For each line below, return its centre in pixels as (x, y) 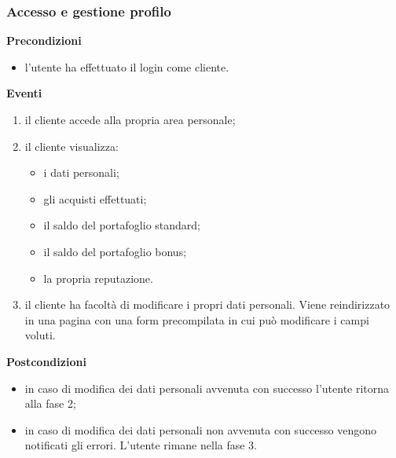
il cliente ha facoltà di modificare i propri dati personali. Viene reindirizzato (207, 304)
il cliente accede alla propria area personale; (130, 119)
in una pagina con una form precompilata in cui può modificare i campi (197, 319)
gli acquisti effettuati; (95, 198)
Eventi (24, 93)
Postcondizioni (46, 361)
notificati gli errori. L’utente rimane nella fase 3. (141, 445)
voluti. (40, 335)
